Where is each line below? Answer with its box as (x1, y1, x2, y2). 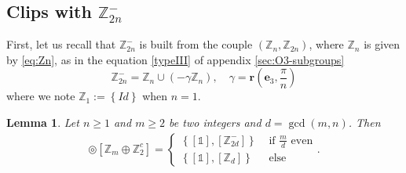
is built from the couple (139, 36, 253, 52)
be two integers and (169, 114, 262, 130)
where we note (6, 88, 75, 104)
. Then (348, 114, 381, 130)
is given (364, 36, 401, 52)
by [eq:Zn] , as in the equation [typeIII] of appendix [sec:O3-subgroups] (6, 51, 345, 67)
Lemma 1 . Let (6, 114, 79, 130)
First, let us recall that (6, 36, 116, 52)
